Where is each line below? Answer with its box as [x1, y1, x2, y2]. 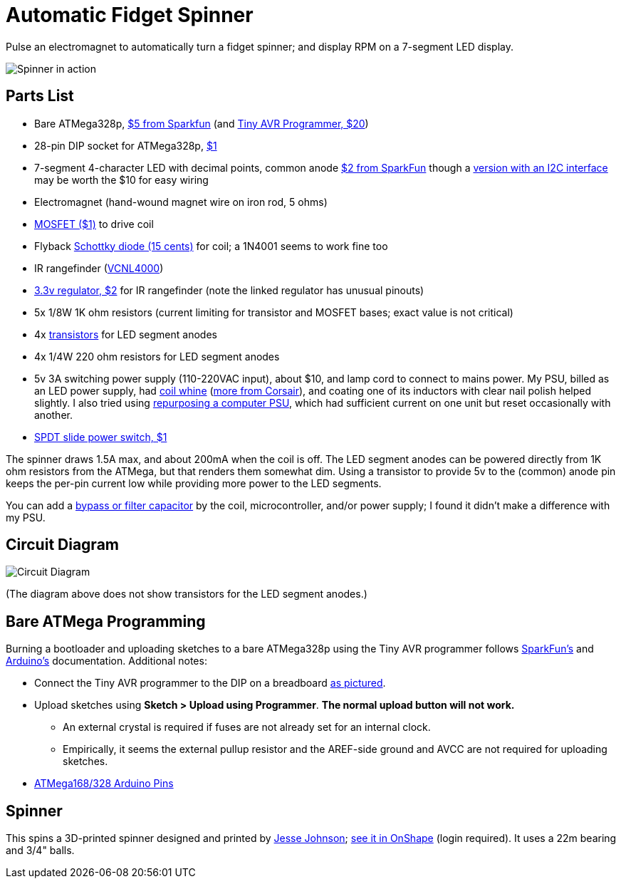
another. [34, 408, 73, 421]
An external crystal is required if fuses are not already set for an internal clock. [63, 721, 431, 734]
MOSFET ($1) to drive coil [34, 217, 154, 230]
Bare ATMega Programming [6, 612, 206, 630]
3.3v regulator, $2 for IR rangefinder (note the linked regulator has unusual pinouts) [34, 284, 424, 296]
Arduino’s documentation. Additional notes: [6, 655, 207, 667]
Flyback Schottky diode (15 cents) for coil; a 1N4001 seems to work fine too [34, 239, 388, 252]
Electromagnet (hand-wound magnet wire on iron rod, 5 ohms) [34, 195, 328, 208]
